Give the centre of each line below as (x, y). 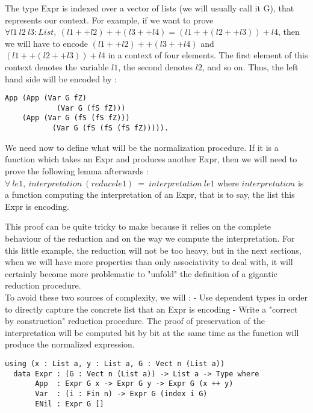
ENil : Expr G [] (70, 404)
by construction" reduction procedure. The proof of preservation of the (135, 321)
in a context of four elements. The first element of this (208, 55)
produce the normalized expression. (70, 344)
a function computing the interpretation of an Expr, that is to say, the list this (150, 194)
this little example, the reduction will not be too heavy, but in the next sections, (153, 250)
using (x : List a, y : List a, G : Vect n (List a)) (115, 363)
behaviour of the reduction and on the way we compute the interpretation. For (150, 238)
